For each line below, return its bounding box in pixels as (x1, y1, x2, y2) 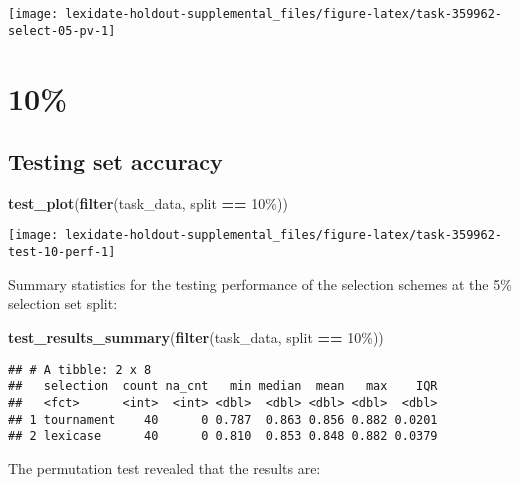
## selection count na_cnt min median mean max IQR (8, 379, 438, 394)
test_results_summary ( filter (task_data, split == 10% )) (8, 326, 384, 347)
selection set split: (8, 293, 118, 314)
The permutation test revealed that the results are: (8, 457, 321, 478)
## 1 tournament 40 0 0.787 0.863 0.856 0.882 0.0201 (8, 412, 438, 427)
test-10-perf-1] (8, 245, 116, 260)
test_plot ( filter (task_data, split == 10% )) (8, 192, 288, 213)
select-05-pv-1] (8, 23, 116, 38)
